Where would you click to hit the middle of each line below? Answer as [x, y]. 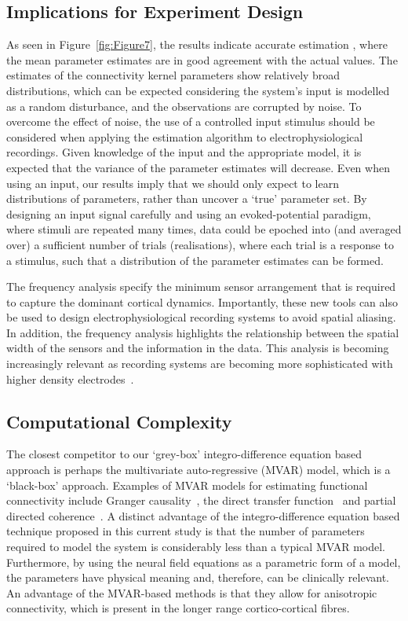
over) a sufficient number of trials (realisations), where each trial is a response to [200, 244]
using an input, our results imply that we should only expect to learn [173, 183]
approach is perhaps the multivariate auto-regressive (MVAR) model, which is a [199, 470]
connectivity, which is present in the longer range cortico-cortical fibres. [178, 608]
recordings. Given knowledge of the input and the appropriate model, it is [184, 152]
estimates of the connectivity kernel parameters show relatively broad [173, 75]
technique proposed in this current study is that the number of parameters [186, 531]
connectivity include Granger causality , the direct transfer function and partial [201, 500]
